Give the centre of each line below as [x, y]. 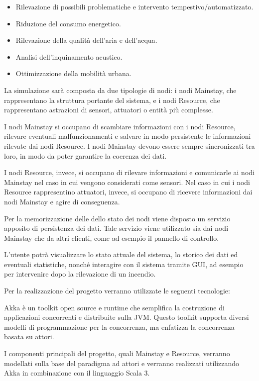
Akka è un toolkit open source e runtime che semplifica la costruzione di [114, 307]
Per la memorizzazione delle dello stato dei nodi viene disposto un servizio [117, 218]
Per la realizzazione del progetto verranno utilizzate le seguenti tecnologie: [117, 291]
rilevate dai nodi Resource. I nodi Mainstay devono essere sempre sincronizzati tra [129, 145]
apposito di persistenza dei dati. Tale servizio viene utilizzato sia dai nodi [116, 228]
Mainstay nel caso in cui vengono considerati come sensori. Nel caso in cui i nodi [127, 182]
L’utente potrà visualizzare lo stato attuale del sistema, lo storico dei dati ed [121, 254]
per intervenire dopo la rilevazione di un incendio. [80, 274]
